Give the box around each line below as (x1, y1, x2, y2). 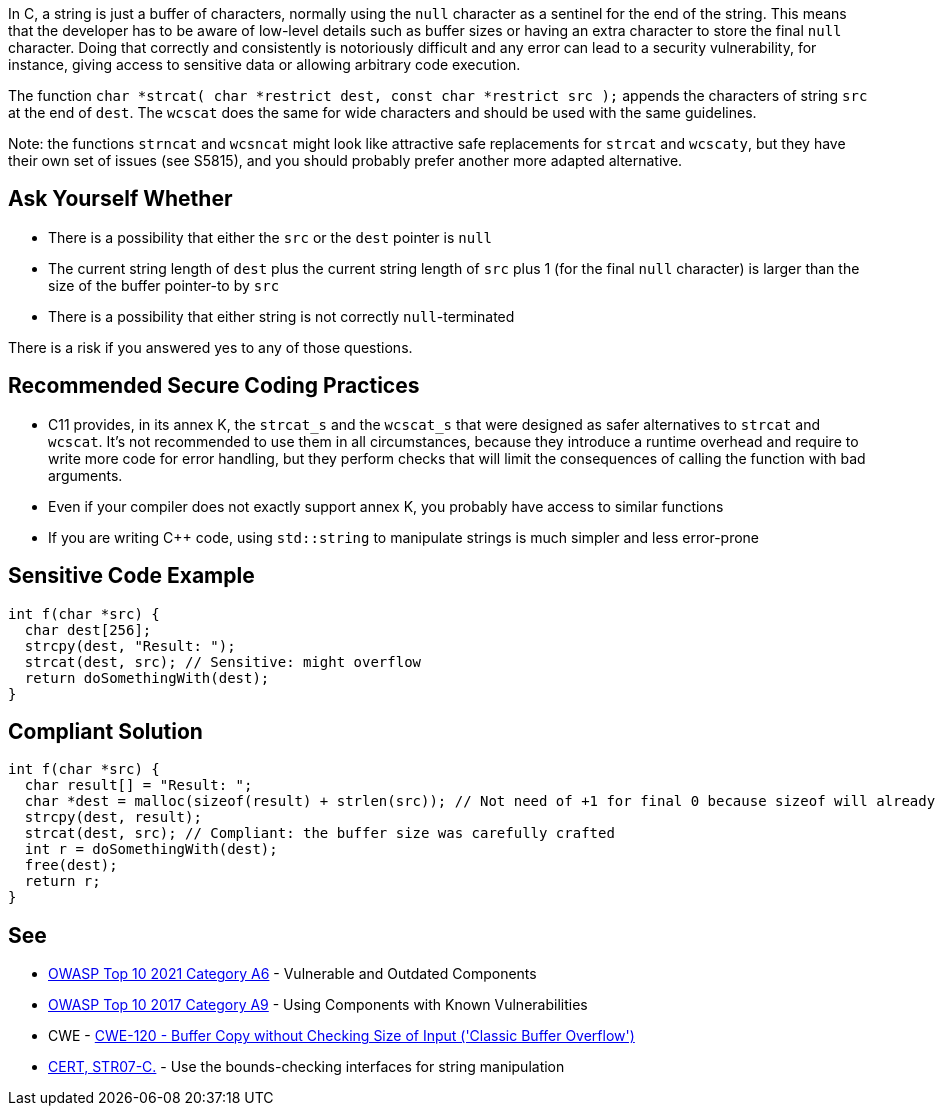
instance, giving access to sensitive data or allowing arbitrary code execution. (8, 56, 521, 73)
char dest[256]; (24, 621, 152, 638)
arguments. (48, 466, 123, 484)
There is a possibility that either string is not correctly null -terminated (48, 307, 515, 325)
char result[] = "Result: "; (24, 777, 253, 794)
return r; (24, 873, 101, 890)
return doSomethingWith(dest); (24, 669, 270, 686)
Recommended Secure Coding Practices (8, 373, 420, 399)
